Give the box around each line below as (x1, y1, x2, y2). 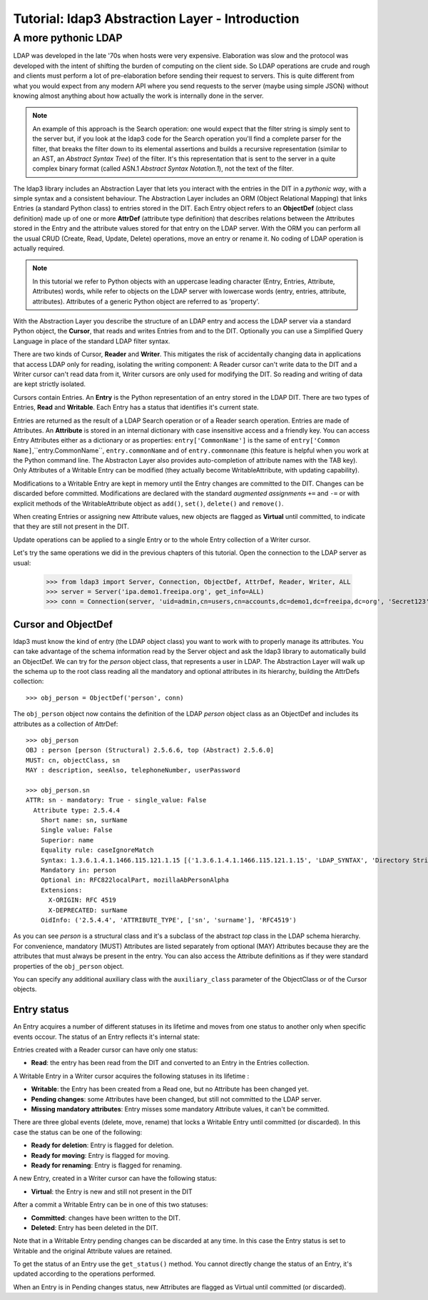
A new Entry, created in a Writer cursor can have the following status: (13, 1174, 218, 1183)
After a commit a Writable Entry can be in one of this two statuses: (13, 1200, 208, 1209)
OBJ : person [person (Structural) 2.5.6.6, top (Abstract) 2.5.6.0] (26, 746, 275, 755)
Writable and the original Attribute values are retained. (13, 1246, 173, 1255)
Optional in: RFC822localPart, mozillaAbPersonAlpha (40, 876, 230, 885)
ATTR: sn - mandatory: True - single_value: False (26, 796, 207, 805)
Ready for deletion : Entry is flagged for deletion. (31, 1141, 174, 1149)
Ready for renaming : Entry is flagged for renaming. (31, 1161, 182, 1169)
